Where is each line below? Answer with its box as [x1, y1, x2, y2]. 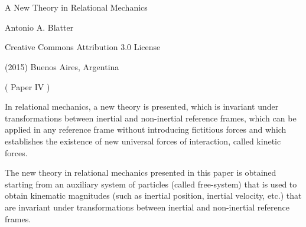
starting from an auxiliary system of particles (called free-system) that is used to [5, 177, 297, 190]
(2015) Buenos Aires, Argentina [5, 60, 119, 73]
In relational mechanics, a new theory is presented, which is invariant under [5, 100, 279, 113]
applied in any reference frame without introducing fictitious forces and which [5, 123, 287, 136]
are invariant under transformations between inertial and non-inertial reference [5, 200, 289, 213]
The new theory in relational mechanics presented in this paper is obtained [5, 166, 276, 179]
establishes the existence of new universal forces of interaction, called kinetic [5, 134, 281, 147]
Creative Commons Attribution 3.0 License [5, 41, 161, 53]
